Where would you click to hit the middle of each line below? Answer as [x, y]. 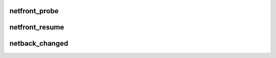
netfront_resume [37, 27]
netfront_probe [34, 11]
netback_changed [39, 43]
